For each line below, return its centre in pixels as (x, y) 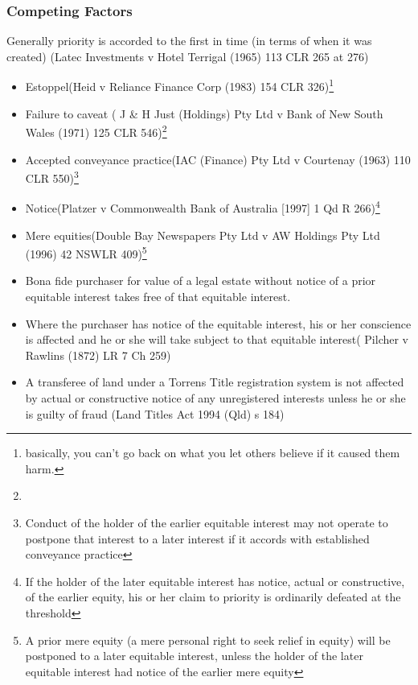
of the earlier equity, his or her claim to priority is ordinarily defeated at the (213, 597)
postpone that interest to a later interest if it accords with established (197, 538)
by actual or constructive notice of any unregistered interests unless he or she (215, 398)
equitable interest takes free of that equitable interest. (158, 297)
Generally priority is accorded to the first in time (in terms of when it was (189, 41)
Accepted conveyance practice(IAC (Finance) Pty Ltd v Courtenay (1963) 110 (218, 159)
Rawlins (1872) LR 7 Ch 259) (98, 355)
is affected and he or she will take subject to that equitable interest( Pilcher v (217, 339)
